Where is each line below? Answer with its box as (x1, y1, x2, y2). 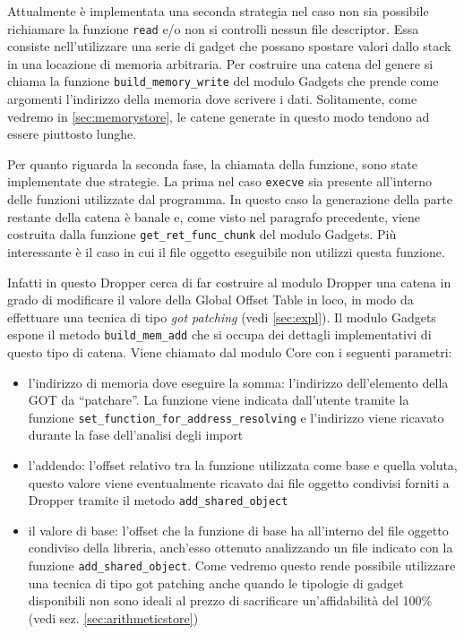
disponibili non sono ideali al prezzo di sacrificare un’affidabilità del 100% (28, 591, 433, 610)
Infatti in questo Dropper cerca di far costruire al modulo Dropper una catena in (7, 272, 451, 291)
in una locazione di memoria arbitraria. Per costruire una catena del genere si (7, 54, 434, 73)
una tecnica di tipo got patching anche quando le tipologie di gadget (28, 573, 404, 592)
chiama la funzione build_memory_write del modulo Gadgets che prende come (7, 72, 439, 90)
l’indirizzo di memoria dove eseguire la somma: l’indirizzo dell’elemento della (28, 373, 449, 391)
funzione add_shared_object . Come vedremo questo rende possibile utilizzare (28, 556, 456, 575)
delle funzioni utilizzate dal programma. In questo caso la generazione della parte (7, 190, 452, 209)
